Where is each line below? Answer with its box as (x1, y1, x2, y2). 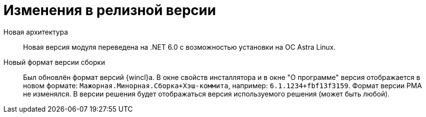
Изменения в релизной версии (3, 2, 216, 19)
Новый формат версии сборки (3, 58, 105, 66)
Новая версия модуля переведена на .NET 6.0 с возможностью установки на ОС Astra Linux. (23, 42, 336, 51)
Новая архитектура (3, 27, 68, 36)
